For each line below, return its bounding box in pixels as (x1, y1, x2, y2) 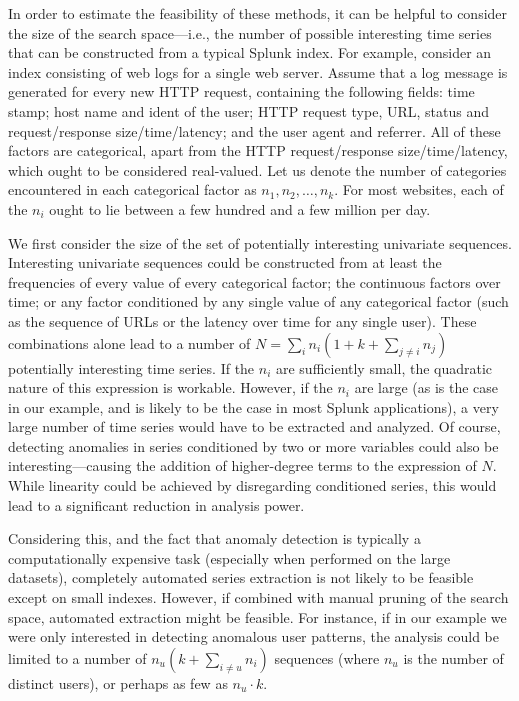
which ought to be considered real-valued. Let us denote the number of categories (8, 159, 507, 180)
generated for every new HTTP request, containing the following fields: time (8, 81, 475, 102)
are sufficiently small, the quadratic (275, 357, 493, 378)
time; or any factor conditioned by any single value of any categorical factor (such (8, 291, 509, 312)
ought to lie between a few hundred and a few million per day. (49, 198, 431, 219)
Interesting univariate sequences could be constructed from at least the (8, 252, 442, 273)
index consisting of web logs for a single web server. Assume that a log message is (8, 61, 508, 82)
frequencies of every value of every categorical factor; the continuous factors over (8, 271, 501, 292)
